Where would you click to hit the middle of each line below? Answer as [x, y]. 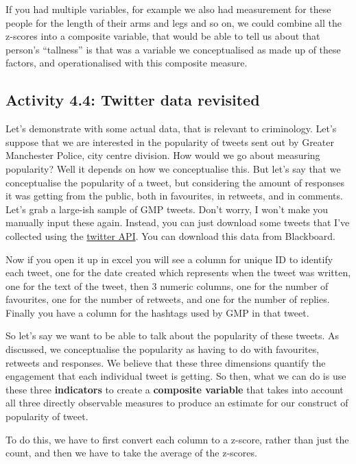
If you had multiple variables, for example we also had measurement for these [168, 9]
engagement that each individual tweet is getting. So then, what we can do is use [176, 376]
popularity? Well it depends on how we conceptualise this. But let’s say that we [173, 168]
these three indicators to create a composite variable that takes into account [175, 389]
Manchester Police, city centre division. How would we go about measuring [163, 155]
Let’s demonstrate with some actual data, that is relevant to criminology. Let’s [171, 129]
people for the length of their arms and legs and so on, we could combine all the [174, 22]
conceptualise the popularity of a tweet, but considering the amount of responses [175, 182]
